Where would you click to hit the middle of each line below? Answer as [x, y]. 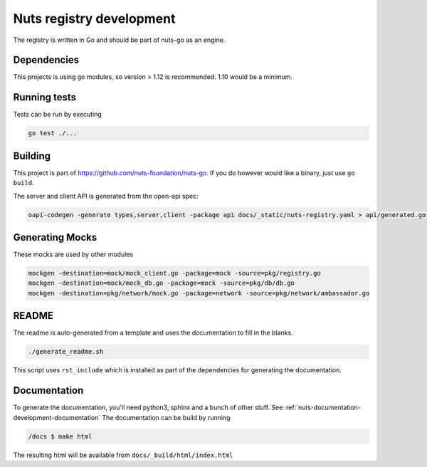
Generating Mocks [55, 237]
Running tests [45, 97]
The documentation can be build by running [166, 417]
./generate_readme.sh [66, 352]
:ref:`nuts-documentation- [322, 408]
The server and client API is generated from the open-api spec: [106, 196]
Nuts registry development [94, 19]
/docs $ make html [60, 436]
